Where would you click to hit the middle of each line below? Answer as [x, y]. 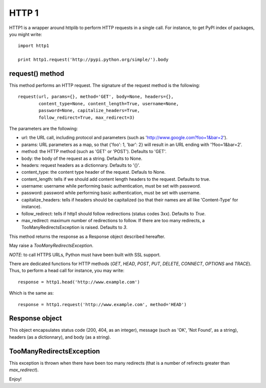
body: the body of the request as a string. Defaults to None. [82, 158]
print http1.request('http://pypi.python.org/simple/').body [93, 60]
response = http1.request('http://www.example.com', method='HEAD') [102, 304]
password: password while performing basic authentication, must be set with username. [111, 193]
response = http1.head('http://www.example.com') [79, 282]
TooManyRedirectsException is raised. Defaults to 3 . [74, 228]
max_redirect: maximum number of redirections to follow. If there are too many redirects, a [113, 221]
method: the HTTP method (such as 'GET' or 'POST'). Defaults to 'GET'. [94, 152]
